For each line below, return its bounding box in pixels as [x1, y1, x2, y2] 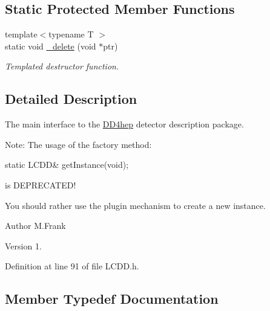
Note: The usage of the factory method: [5, 138, 152, 150]
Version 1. [5, 239, 42, 252]
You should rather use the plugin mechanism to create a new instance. [5, 199, 266, 211]
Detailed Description [5, 89, 137, 108]
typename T [48, 28, 94, 40]
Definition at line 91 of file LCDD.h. [5, 260, 139, 272]
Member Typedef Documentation [5, 289, 219, 308]
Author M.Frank [5, 219, 66, 232]
